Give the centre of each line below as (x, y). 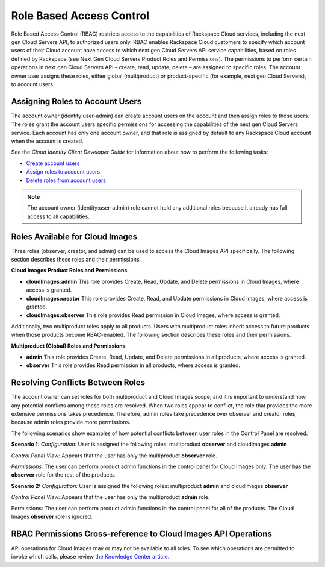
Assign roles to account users (63, 172)
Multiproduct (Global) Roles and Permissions (68, 346)
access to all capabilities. (58, 216)
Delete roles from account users (66, 180)
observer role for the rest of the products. (63, 475)
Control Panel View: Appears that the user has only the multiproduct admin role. (110, 497)
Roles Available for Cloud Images (74, 237)
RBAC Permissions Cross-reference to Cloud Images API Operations (141, 534)
